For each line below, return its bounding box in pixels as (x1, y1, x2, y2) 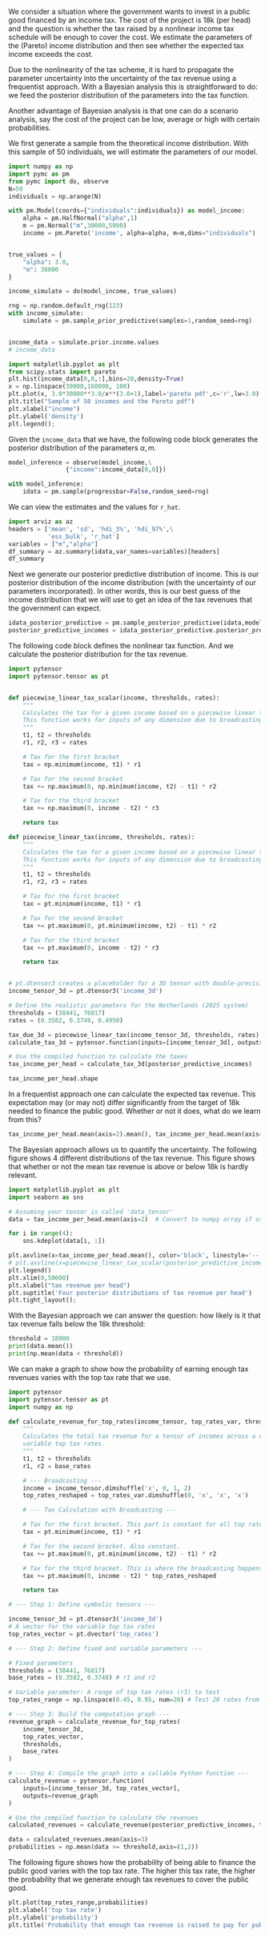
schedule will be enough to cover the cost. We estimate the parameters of (8, 32, 252, 42)
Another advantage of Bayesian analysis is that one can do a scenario (8, 106, 239, 115)
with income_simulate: (8, 309, 84, 317)
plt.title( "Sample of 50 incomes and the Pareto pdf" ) (8, 397, 195, 406)
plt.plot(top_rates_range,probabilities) (8, 1899, 149, 1907)
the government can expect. (8, 603, 102, 613)
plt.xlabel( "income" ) (8, 405, 81, 413)
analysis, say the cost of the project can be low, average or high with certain (8, 115, 260, 123)
